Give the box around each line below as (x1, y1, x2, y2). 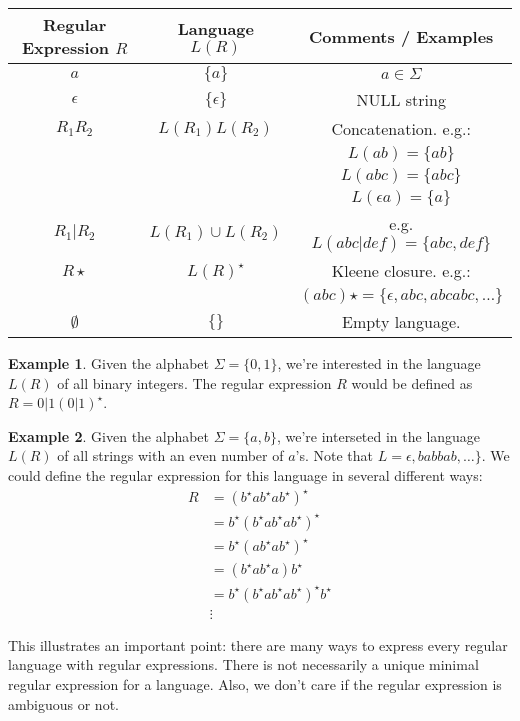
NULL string (356, 88, 446, 111)
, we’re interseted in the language (276, 425, 481, 446)
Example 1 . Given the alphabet (8, 353, 210, 373)
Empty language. (341, 310, 461, 333)
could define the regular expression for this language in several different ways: (8, 464, 483, 485)
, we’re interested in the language (277, 353, 481, 373)
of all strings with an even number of (57, 445, 284, 466)
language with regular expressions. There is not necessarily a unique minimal (8, 654, 479, 675)
